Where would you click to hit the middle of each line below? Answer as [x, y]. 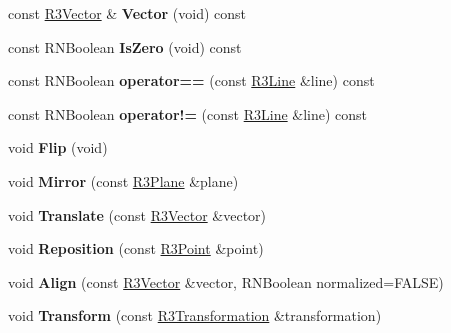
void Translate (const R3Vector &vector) [137, 214]
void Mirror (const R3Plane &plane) [123, 180]
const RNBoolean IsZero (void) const [125, 46]
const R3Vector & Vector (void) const [127, 13]
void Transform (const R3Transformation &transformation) [195, 315]
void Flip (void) [58, 147]
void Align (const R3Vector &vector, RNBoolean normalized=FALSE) [226, 281]
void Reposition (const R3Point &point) [136, 248]
